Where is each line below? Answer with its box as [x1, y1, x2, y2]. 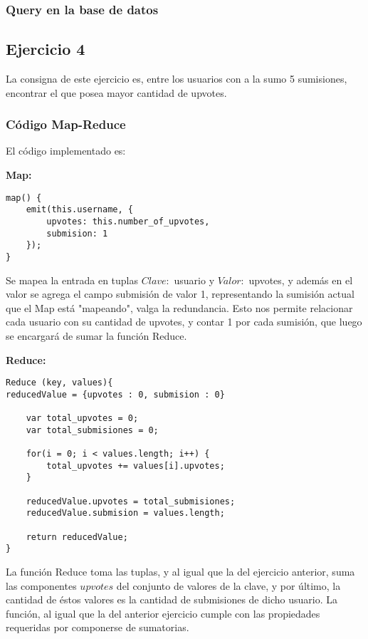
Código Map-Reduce [6, 115, 126, 133]
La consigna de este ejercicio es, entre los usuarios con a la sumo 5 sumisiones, [6, 71, 347, 86]
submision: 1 [46, 228, 108, 239]
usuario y [174, 272, 215, 287]
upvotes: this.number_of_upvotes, [46, 216, 210, 227]
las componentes [6, 578, 77, 593]
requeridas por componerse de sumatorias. [6, 620, 189, 635]
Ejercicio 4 [6, 38, 85, 60]
